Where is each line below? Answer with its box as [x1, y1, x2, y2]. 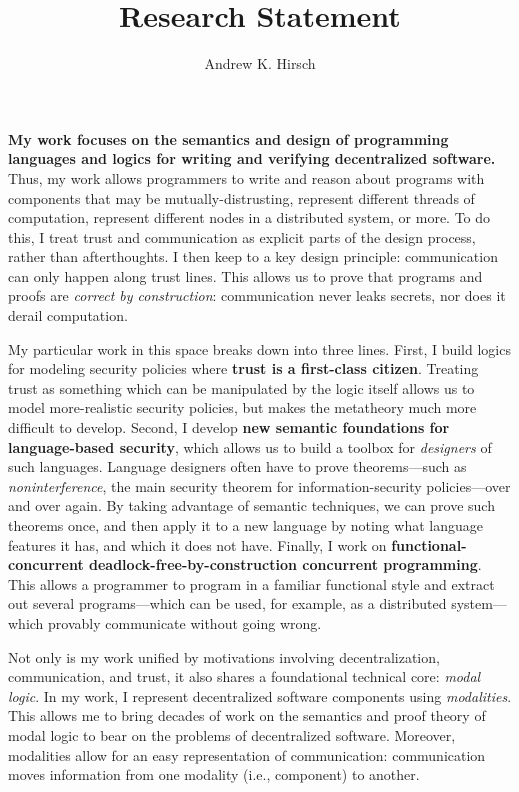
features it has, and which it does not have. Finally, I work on [8, 534, 387, 555]
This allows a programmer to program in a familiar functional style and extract [8, 573, 495, 594]
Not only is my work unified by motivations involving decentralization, [8, 646, 440, 667]
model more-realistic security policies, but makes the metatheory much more [8, 397, 477, 418]
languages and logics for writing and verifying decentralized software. [8, 148, 496, 169]
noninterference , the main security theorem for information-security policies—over [8, 475, 511, 496]
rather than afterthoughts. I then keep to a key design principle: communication [8, 246, 498, 267]
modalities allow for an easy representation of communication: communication [8, 744, 486, 765]
